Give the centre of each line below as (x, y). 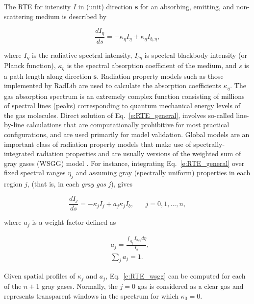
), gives (122, 184)
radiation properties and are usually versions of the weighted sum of (139, 153)
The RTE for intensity (38, 6)
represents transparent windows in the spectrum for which (91, 295)
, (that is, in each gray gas (66, 184)
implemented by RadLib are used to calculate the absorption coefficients (113, 85)
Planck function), (30, 65)
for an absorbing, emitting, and (187, 6)
